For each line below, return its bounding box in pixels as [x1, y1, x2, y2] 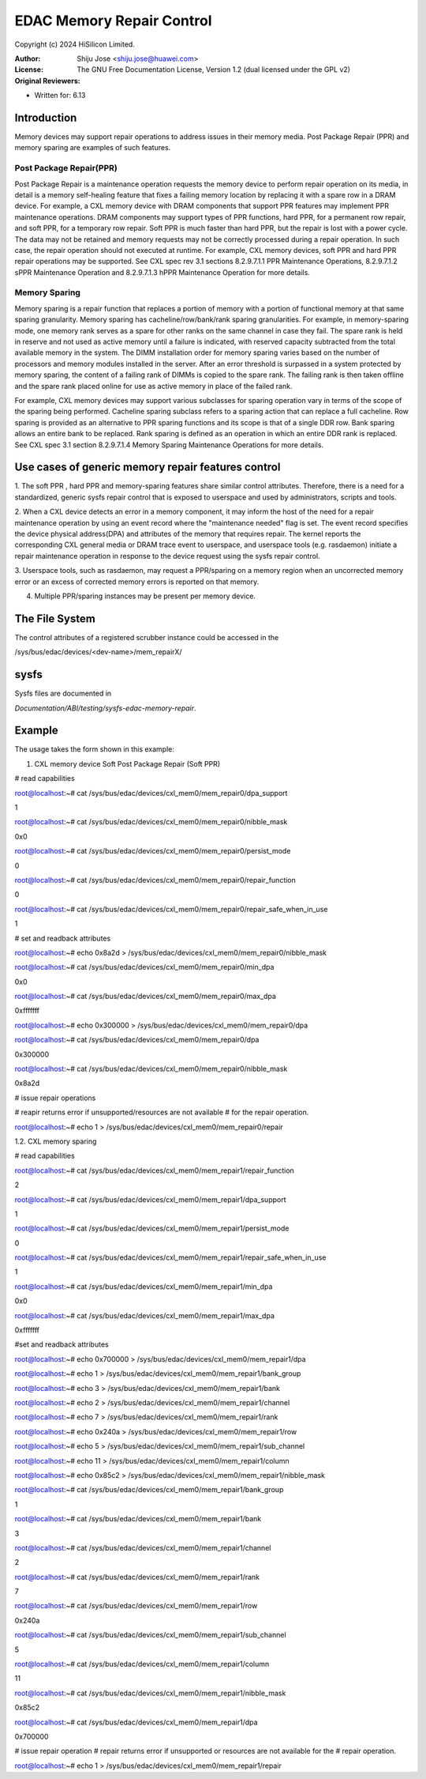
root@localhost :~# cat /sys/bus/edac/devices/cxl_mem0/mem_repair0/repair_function [14, 875, 296, 884]
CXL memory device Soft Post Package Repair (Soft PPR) [34, 759, 221, 768]
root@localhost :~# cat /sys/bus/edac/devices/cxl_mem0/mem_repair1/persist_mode [14, 1223, 290, 1233]
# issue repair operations [14, 1093, 96, 1102]
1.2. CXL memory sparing [14, 1136, 97, 1146]
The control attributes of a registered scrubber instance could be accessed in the [14, 632, 279, 642]
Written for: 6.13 [34, 91, 86, 100]
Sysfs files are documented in [14, 688, 112, 699]
